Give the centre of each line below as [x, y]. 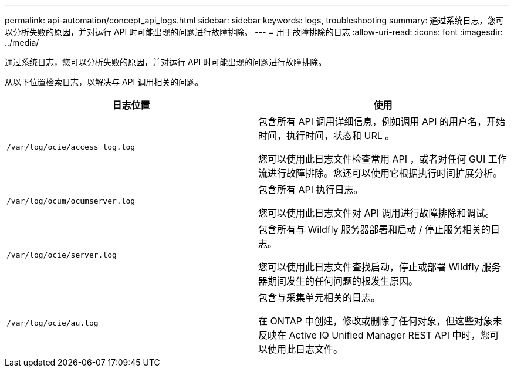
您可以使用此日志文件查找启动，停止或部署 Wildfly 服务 [380, 267]
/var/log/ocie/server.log [62, 255]
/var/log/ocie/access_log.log [71, 147]
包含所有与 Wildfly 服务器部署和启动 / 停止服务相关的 [374, 229]
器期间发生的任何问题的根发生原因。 [338, 281]
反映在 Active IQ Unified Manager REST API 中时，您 [374, 335]
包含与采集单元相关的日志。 [319, 297]
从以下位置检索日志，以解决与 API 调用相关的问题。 [104, 82]
